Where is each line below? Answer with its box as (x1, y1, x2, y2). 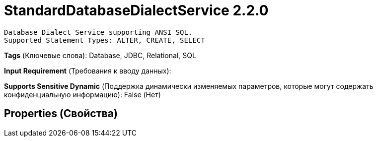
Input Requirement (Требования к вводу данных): (4, 66, 171, 75)
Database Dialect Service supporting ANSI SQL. (4, 28, 193, 36)
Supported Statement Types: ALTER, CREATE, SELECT (4, 36, 205, 44)
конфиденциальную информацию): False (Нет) (4, 90, 161, 99)
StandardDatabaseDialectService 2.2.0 (4, 2, 269, 19)
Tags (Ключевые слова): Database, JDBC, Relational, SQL (4, 51, 196, 60)
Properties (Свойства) (4, 107, 118, 120)
